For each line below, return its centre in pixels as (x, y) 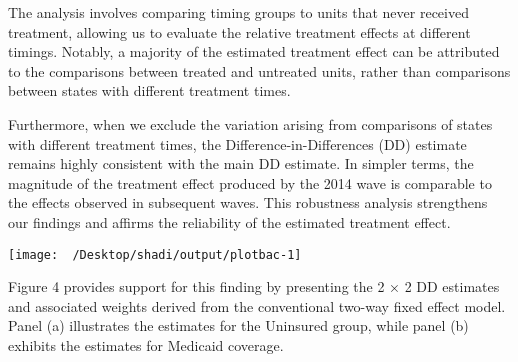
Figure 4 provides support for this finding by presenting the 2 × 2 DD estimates (254, 286)
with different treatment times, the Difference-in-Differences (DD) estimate (237, 143)
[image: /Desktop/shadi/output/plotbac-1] (155, 254)
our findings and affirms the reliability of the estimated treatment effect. (229, 221)
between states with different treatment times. (149, 90)
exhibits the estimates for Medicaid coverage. (146, 344)
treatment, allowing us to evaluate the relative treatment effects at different (239, 31)
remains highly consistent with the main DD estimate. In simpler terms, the (241, 163)
